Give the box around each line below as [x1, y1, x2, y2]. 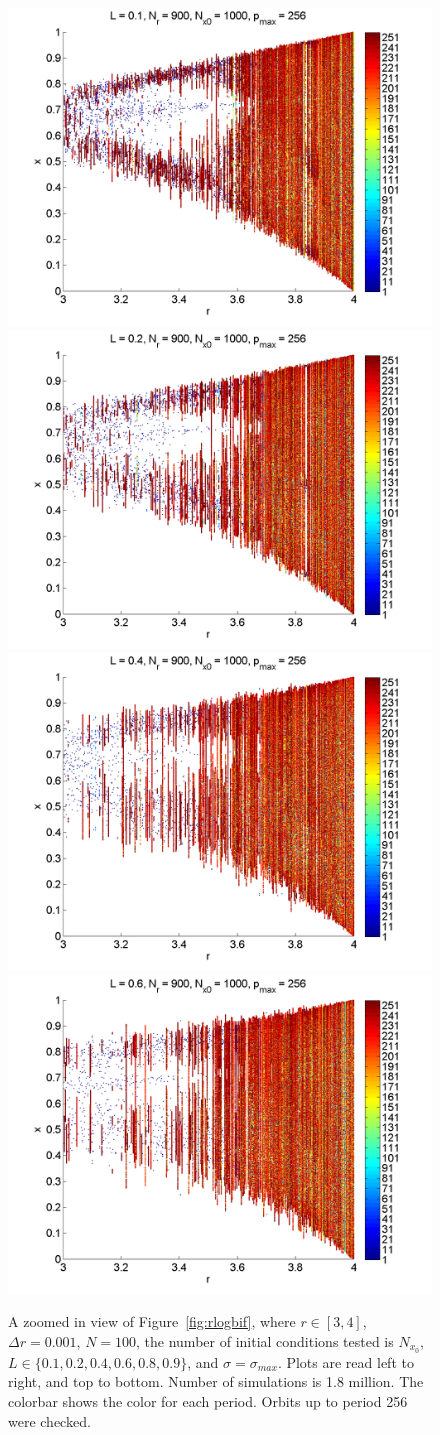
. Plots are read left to [277, 1351, 414, 1372]
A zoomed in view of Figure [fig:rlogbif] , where [8, 1311, 296, 1332]
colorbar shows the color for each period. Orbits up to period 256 [8, 1391, 408, 1412]
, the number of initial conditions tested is [136, 1330, 394, 1351]
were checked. [8, 1410, 91, 1431]
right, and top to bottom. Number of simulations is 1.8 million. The [8, 1371, 424, 1392]
